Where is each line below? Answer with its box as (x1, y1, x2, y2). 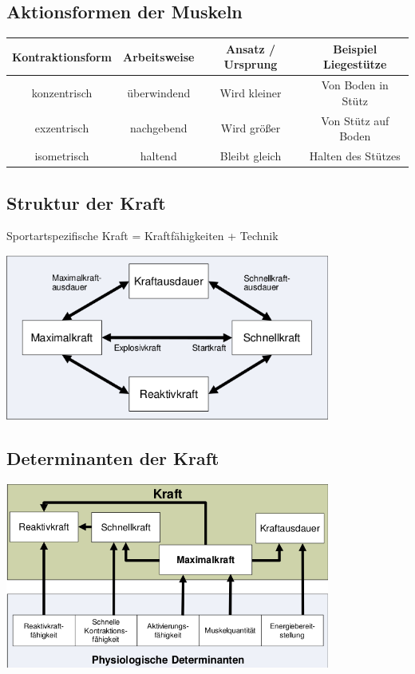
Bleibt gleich (219, 148, 282, 164)
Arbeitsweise (123, 48, 195, 65)
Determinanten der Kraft (6, 446, 219, 471)
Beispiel (333, 40, 377, 57)
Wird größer (220, 120, 281, 136)
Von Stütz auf (321, 112, 389, 128)
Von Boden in (321, 77, 389, 93)
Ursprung (223, 56, 278, 73)
